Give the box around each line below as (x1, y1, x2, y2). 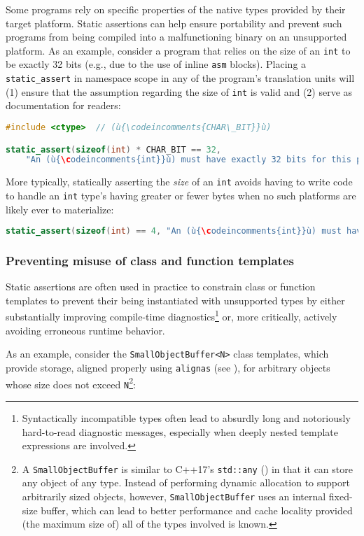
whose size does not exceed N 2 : (6, 374, 136, 391)
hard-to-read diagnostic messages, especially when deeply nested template (22, 424, 339, 439)
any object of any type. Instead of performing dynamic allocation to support (22, 475, 350, 490)
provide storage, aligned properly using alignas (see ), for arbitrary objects (6, 360, 330, 374)
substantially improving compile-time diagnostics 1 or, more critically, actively (6, 307, 337, 324)
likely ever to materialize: (6, 202, 114, 216)
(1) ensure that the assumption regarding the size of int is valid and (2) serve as (6, 84, 353, 99)
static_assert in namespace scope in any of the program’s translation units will (6, 71, 355, 85)
